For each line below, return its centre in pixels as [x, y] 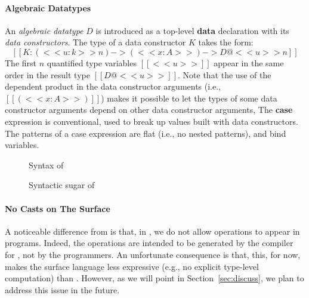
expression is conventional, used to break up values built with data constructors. [152, 121]
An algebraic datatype [44, 30]
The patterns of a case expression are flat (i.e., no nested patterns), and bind [146, 133]
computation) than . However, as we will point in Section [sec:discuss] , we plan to [154, 278]
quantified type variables [92, 62]
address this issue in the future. [62, 289]
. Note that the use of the [225, 74]
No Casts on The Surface [58, 208]
